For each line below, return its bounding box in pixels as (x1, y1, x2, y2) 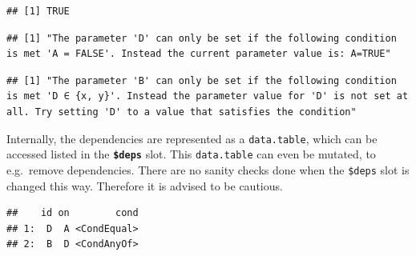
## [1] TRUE (6, 6, 70, 17)
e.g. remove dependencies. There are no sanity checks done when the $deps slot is (6, 161, 410, 178)
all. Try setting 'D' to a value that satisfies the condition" (6, 106, 357, 118)
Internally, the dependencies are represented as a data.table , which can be (6, 130, 378, 146)
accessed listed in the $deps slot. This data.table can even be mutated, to (6, 146, 376, 162)
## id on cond (6, 207, 139, 219)
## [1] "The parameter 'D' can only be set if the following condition (6, 32, 397, 44)
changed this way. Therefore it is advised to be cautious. (6, 177, 283, 194)
